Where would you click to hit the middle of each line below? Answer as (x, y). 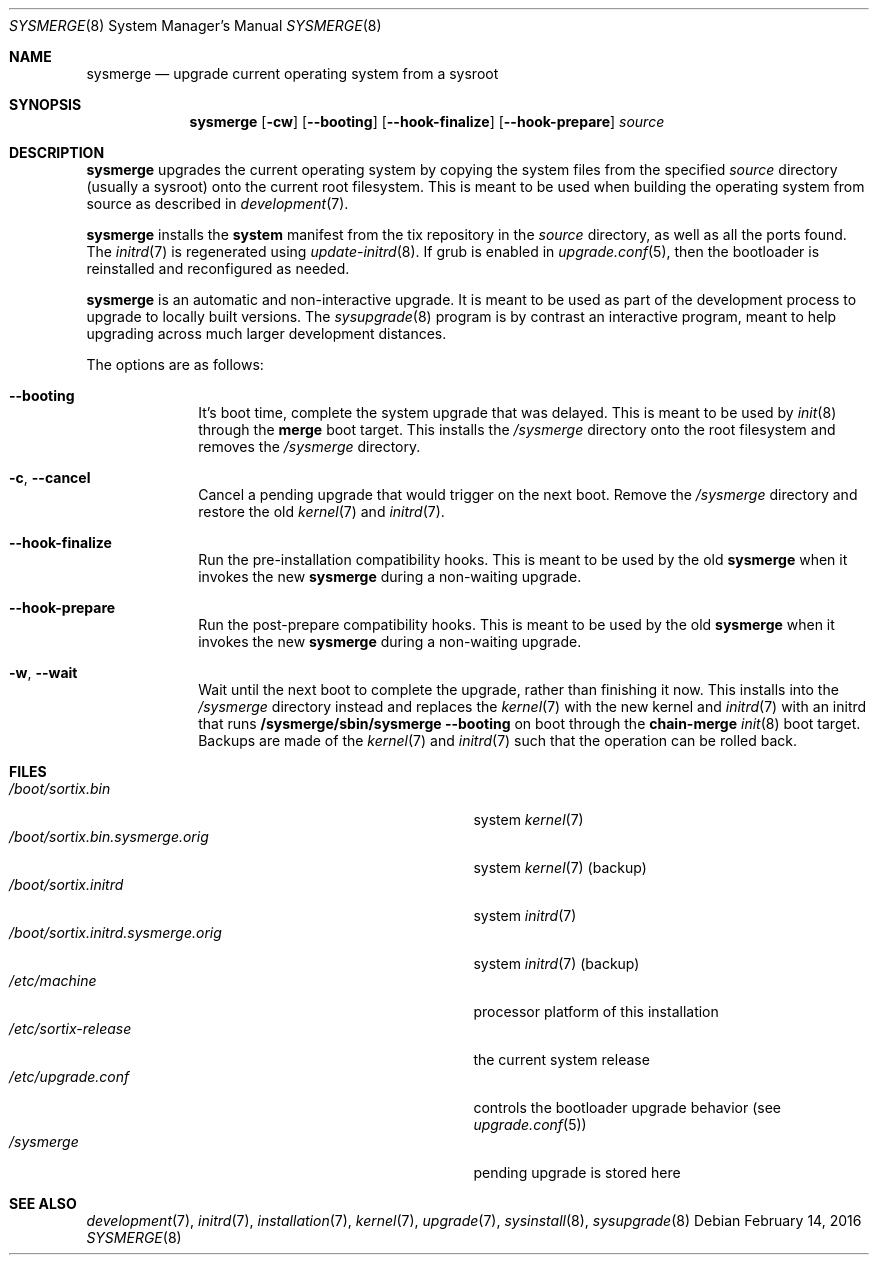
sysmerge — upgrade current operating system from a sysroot (292, 73)
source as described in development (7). (217, 203)
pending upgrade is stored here (577, 1172)
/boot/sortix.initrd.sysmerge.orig (115, 932)
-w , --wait (43, 672)
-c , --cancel (50, 477)
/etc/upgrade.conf (69, 1076)
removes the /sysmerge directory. (309, 446)
